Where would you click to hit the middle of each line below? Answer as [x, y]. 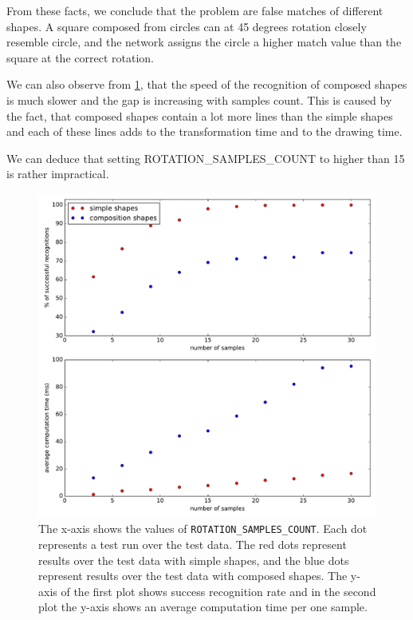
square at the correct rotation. [80, 57]
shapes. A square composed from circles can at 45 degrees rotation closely [187, 26]
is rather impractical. [58, 174]
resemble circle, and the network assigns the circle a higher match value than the [204, 42]
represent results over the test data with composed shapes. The [193, 576]
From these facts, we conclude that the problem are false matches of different [195, 10]
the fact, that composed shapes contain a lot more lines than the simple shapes [200, 115]
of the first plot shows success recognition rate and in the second [218, 591]
